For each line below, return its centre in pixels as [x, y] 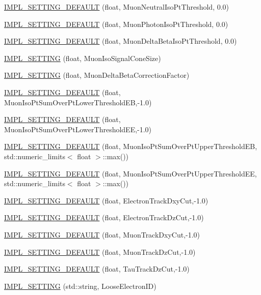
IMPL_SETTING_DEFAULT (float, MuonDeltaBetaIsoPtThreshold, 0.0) [121, 41]
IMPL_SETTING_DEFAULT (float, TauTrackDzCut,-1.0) [97, 269]
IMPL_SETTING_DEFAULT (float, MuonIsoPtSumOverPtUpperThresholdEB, [131, 146]
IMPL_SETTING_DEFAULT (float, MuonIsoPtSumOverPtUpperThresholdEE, [130, 173]
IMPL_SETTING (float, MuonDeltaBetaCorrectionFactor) [97, 75]
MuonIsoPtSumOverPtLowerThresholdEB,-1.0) [78, 102]
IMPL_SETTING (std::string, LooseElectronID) [80, 286]
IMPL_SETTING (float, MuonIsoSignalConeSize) [83, 58]
